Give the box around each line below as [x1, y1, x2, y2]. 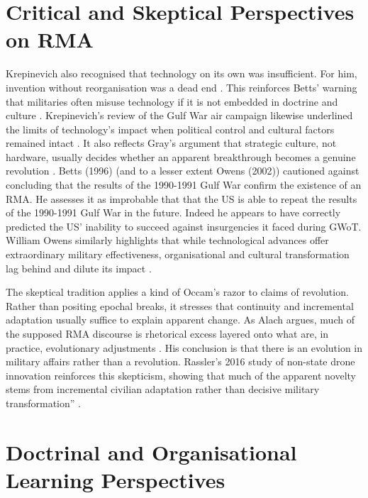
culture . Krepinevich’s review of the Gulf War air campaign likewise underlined [6, 108, 353, 123]
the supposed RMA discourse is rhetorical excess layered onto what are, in [6, 326, 329, 341]
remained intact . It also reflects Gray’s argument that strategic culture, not [6, 135, 337, 150]
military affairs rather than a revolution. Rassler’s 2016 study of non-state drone [6, 354, 355, 369]
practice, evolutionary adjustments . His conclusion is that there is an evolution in [6, 340, 363, 355]
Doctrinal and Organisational [6, 437, 297, 466]
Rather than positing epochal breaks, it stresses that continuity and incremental [6, 298, 354, 313]
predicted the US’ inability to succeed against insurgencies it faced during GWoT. [6, 218, 362, 233]
